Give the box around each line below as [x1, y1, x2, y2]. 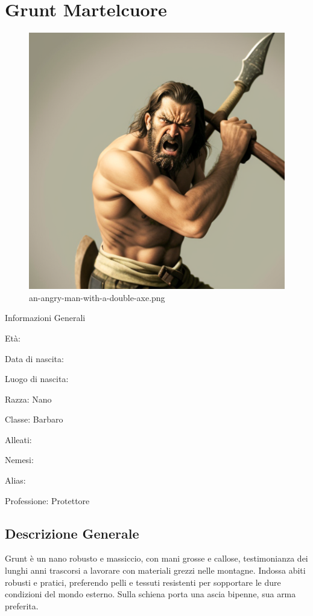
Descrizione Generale [5, 524, 139, 542]
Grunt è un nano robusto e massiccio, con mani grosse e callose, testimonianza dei [5, 552, 308, 565]
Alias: [5, 474, 26, 487]
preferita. [5, 599, 39, 612]
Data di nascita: [5, 352, 64, 365]
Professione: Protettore [5, 494, 90, 507]
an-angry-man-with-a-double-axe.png [29, 291, 165, 303]
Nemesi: [5, 453, 34, 466]
